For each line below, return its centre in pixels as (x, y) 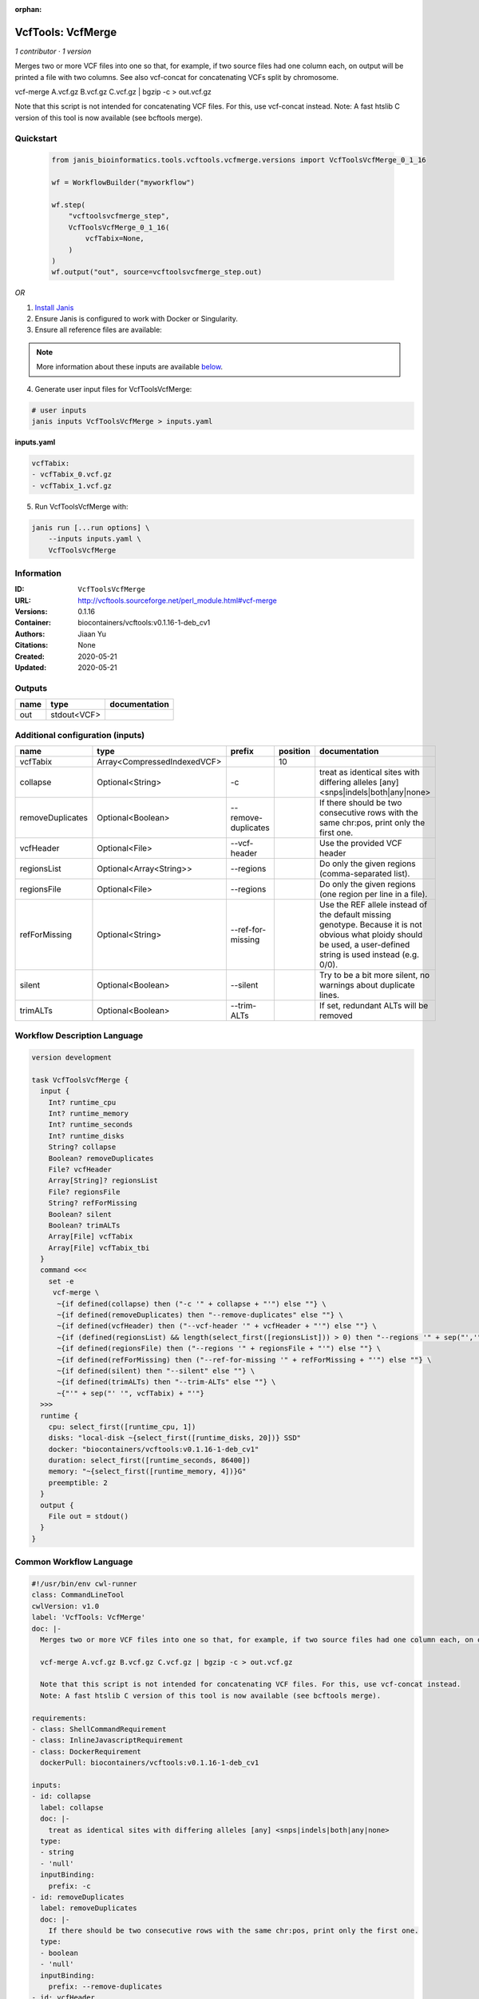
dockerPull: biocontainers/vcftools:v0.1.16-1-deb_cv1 (150, 1763)
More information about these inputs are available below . (130, 367)
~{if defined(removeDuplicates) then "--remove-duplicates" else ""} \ (200, 1315)
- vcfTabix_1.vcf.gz (71, 485)
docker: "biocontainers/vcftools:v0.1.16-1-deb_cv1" (154, 1449)
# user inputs (59, 410)
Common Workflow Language (74, 1562)
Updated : (31, 667)
